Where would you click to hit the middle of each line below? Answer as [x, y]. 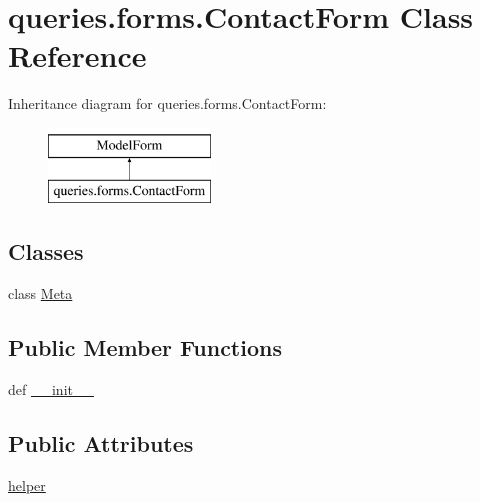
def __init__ [51, 389]
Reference [77, 55]
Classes [46, 251]
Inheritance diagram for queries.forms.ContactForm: [167, 103]
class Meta [40, 293]
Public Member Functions [145, 347]
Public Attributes [101, 443]
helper [27, 484]
